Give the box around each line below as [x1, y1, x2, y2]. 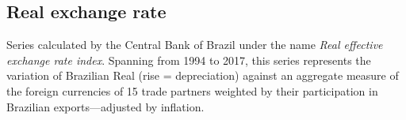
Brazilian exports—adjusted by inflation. [6, 98, 205, 114]
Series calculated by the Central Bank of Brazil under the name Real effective [6, 36, 383, 53]
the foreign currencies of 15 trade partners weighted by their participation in [6, 82, 378, 99]
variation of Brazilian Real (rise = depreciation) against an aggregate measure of [6, 67, 399, 84]
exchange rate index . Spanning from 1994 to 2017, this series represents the [6, 51, 371, 68]
